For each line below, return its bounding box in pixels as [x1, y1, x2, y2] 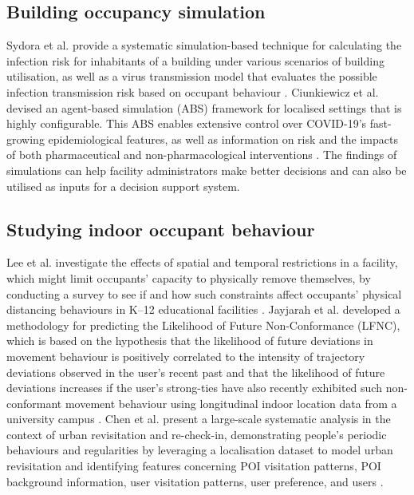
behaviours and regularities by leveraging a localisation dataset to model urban [6, 442, 393, 458]
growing [6, 130, 45, 147]
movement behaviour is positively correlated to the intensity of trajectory [6, 347, 365, 364]
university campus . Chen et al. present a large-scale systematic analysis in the [6, 410, 391, 427]
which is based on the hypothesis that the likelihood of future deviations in [6, 332, 373, 349]
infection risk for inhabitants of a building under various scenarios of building [6, 52, 384, 69]
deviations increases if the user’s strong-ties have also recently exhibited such [6, 379, 382, 396]
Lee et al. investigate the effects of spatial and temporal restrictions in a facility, [6, 254, 398, 271]
